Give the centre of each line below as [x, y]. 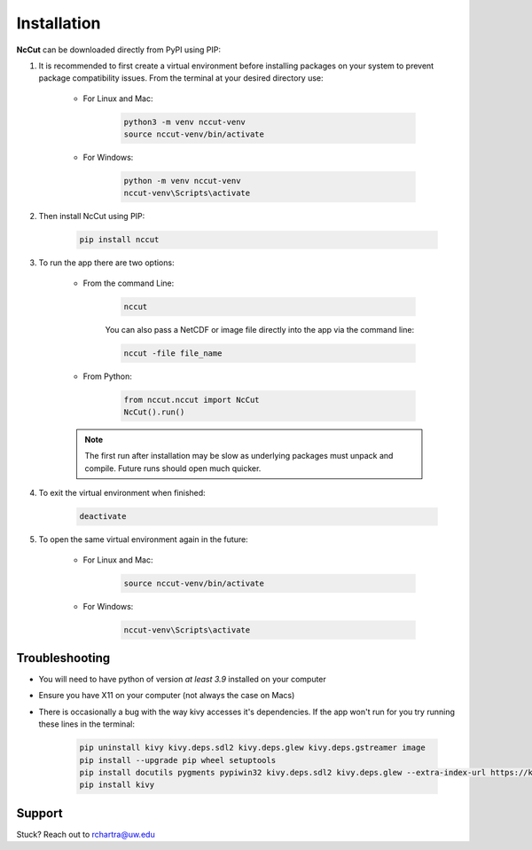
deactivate [103, 516]
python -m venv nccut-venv [182, 181]
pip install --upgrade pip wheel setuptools [178, 760]
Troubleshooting [63, 658]
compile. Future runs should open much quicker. [173, 468]
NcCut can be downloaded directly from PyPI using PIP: [119, 50]
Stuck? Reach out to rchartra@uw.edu [86, 834]
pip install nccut [119, 240]
